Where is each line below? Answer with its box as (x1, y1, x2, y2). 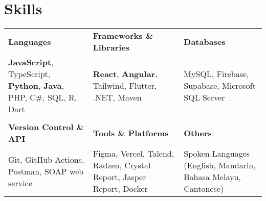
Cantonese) (184, 183, 224, 195)
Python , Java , (8, 80, 64, 92)
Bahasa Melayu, (184, 171, 241, 183)
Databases (184, 35, 226, 47)
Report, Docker (93, 183, 148, 195)
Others (184, 127, 212, 139)
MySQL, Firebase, (184, 68, 249, 80)
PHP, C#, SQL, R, (8, 91, 77, 104)
